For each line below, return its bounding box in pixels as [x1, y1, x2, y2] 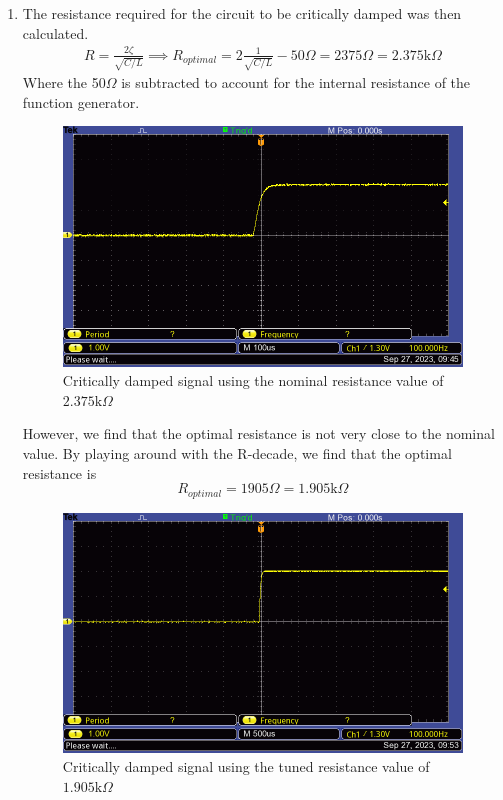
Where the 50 [22, 72, 106, 93]
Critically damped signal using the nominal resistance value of [62, 370, 444, 391]
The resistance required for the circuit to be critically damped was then [22, 3, 462, 23]
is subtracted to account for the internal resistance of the [121, 72, 471, 93]
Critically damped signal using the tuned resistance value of [62, 756, 430, 777]
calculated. [22, 22, 89, 43]
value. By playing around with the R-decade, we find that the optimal [22, 442, 452, 463]
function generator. [22, 91, 140, 112]
